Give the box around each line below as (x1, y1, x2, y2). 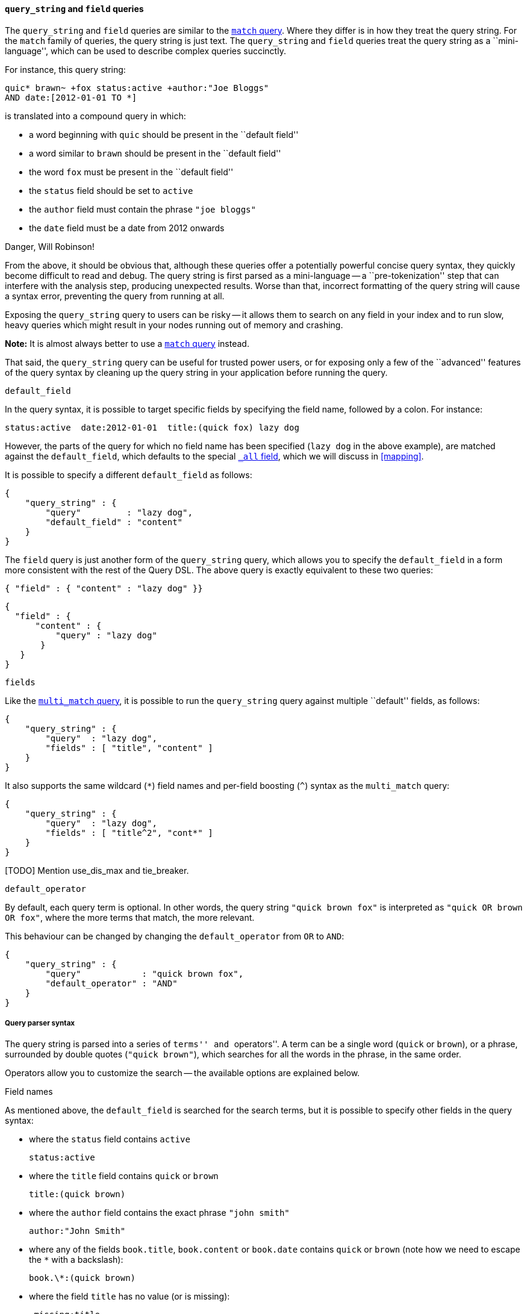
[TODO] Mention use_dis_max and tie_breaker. (5, 865, 189, 876)
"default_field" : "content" (45, 517, 183, 527)
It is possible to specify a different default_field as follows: (5, 469, 252, 480)
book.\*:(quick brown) (29, 1273, 136, 1283)
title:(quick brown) (29, 1189, 126, 1200)
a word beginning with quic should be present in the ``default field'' (29, 129, 299, 140)
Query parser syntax (5, 1019, 75, 1027)
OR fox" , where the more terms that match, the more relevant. (5, 912, 255, 923)
